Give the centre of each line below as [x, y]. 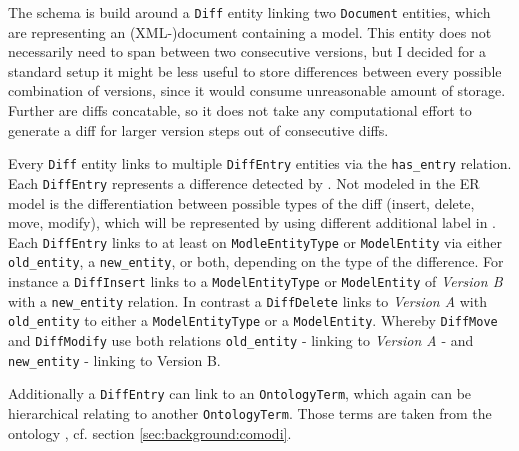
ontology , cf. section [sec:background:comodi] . [150, 432]
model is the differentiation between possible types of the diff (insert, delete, [241, 202]
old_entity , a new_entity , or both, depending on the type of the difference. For [256, 261]
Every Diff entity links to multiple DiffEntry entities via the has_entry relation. [260, 163]
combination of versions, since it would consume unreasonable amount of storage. [257, 90]
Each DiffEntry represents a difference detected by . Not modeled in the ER [244, 182]
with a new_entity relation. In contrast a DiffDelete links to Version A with [247, 300]
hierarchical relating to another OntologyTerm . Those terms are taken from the [250, 412]
